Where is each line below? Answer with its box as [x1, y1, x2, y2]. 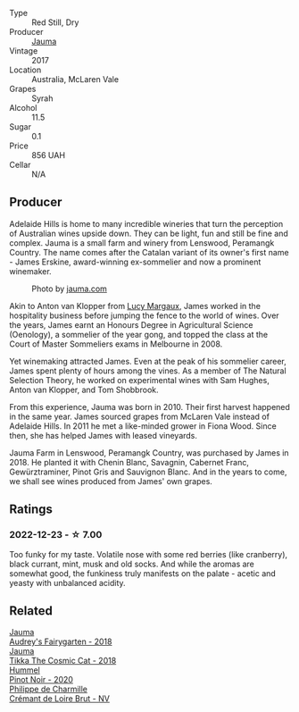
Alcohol [9, 103, 37, 113]
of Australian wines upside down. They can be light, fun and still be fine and [9, 228, 288, 239]
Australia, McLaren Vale [31, 74, 119, 84]
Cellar [9, 160, 31, 170]
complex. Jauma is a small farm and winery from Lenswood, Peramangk [9, 237, 275, 248]
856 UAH [31, 150, 65, 160]
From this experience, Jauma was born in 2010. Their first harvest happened [9, 401, 290, 412]
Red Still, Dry [31, 17, 79, 28]
